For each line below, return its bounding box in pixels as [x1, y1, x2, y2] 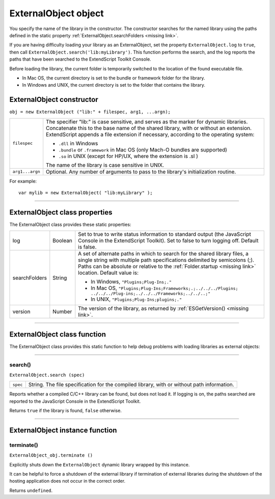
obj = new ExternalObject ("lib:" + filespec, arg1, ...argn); [9, 109, 171, 115]
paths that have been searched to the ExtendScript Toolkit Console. [9, 56, 151, 62]
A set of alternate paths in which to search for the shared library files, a [78, 250, 249, 257]
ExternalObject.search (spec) [9, 372, 85, 378]
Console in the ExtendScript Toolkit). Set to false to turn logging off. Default [78, 237, 259, 244]
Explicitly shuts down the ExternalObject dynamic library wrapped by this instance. [9, 461, 190, 467]
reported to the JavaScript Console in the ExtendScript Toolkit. [9, 398, 141, 404]
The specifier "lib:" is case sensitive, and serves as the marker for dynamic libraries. [46, 118, 248, 125]
